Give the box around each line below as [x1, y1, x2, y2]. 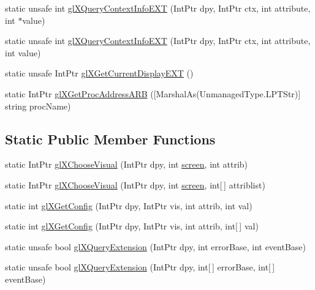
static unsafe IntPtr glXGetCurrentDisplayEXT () [5, 67, 194, 80]
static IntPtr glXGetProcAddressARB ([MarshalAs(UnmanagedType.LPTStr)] [5, 87, 301, 100]
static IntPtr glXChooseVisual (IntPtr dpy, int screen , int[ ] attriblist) [5, 178, 265, 191]
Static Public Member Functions [5, 129, 216, 148]
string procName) [5, 99, 71, 112]
